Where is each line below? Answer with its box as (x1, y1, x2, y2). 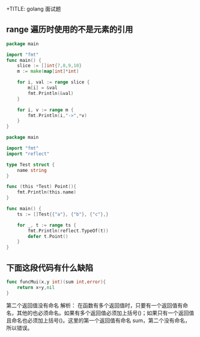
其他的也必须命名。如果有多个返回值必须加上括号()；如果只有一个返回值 (16, 309, 195, 317)
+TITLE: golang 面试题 (6, 5, 61, 12)
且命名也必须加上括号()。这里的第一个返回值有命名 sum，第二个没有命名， (6, 317, 191, 324)
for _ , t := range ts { (17, 222, 77, 228)
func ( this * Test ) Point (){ (6, 184, 77, 190)
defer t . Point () (28, 233, 68, 239)
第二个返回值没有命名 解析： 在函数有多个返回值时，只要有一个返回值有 (6, 302, 183, 309)
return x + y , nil (17, 284, 55, 290)
